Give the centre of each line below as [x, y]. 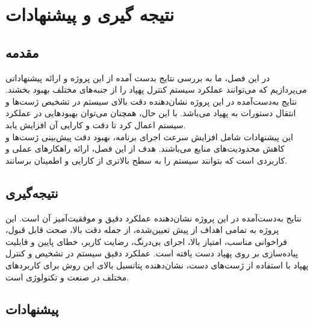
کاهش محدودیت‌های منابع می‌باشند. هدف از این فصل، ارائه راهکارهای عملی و [145, 148]
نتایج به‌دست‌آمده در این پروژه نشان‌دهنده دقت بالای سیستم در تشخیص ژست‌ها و [151, 101]
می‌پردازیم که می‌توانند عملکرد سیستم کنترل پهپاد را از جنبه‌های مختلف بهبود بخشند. [156, 89]
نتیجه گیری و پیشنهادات [90, 14]
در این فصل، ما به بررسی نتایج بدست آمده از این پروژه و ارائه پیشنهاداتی [138, 77]
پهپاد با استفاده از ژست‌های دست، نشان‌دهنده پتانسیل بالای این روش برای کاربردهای [157, 265]
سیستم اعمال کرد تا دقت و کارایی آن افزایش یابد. [96, 124]
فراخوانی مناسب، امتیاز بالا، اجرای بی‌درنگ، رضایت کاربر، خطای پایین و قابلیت [146, 241]
